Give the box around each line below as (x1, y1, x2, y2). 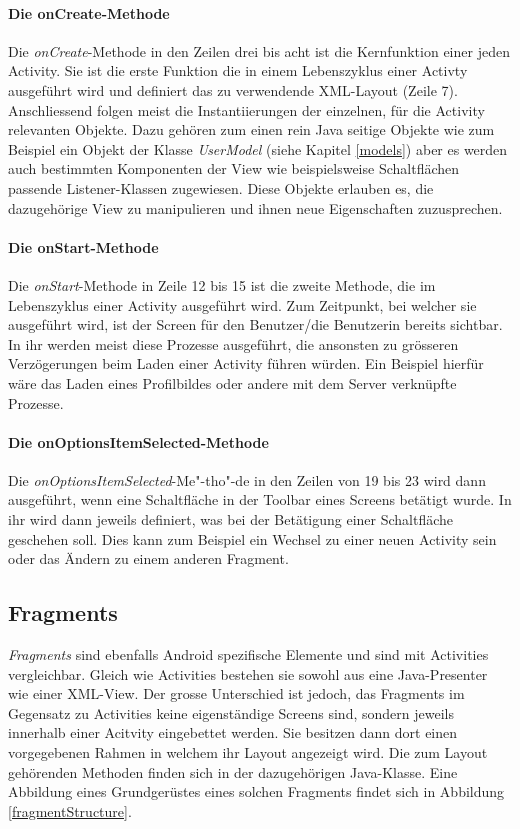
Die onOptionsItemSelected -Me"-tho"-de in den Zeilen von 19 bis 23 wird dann (8, 469, 486, 490)
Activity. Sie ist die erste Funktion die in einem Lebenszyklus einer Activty (8, 60, 468, 81)
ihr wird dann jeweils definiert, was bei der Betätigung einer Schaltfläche (8, 509, 454, 530)
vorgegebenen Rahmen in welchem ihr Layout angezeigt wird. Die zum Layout (8, 742, 488, 763)
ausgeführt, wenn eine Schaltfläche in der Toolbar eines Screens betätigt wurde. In (8, 489, 512, 510)
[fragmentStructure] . (8, 800, 132, 821)
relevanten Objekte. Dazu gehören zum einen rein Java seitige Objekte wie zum (8, 119, 495, 140)
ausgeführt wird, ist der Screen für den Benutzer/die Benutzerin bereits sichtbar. (8, 314, 503, 335)
